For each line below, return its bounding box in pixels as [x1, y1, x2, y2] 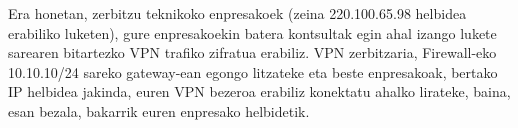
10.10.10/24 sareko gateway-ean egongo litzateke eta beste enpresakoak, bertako [8, 61, 498, 82]
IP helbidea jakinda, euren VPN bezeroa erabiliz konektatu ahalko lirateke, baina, [8, 81, 511, 102]
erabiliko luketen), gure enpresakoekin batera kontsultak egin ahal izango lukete [8, 22, 497, 43]
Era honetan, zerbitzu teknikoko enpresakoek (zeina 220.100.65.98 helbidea [8, 3, 467, 23]
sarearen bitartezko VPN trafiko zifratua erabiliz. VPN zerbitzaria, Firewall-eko [8, 42, 497, 63]
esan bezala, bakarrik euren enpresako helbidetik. [8, 100, 310, 121]
